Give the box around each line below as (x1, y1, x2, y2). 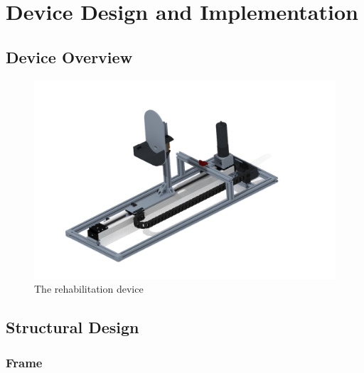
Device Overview (6, 45, 133, 67)
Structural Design (6, 316, 139, 338)
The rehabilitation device (34, 281, 144, 296)
